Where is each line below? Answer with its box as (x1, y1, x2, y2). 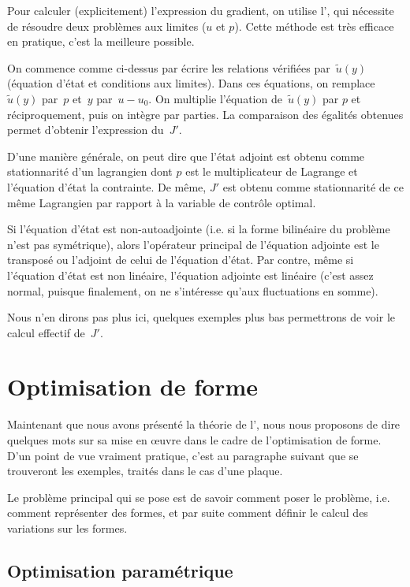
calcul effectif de (7, 324, 85, 340)
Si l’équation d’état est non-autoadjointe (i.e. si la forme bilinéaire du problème (7, 221, 390, 237)
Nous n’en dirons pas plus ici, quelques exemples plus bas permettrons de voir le (7, 309, 395, 325)
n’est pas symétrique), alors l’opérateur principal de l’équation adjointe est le (7, 236, 379, 252)
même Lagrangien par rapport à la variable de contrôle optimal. (7, 194, 316, 210)
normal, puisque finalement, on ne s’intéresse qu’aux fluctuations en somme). (7, 282, 378, 299)
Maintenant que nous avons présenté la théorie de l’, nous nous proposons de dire (7, 416, 401, 433)
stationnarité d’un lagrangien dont (7, 163, 173, 180)
